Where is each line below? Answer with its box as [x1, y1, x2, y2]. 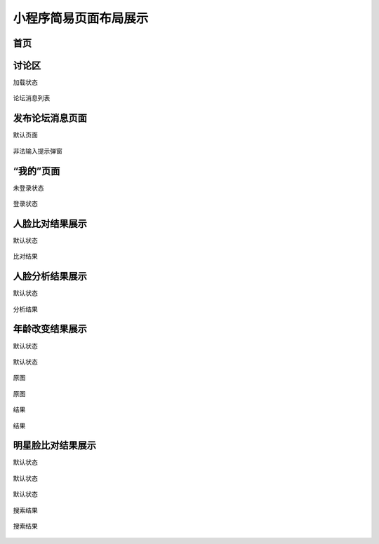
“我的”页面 [13, 165, 60, 177]
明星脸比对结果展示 [13, 440, 96, 451]
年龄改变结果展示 [13, 323, 87, 335]
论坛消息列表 [13, 94, 51, 102]
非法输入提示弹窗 [13, 147, 62, 155]
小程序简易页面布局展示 [13, 11, 149, 26]
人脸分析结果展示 [13, 271, 87, 283]
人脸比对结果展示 [13, 217, 87, 229]
